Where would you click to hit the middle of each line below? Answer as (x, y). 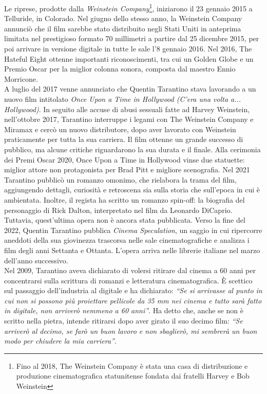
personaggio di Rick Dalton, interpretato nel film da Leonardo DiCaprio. (118, 210)
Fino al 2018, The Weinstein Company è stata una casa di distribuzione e (132, 365)
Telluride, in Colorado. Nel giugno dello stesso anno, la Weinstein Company (123, 18)
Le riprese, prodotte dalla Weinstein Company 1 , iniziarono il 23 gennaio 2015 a (128, 7)
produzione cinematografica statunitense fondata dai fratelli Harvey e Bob (133, 376)
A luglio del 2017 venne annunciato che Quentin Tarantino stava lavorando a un (130, 89)
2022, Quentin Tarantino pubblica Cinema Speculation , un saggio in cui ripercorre (133, 230)
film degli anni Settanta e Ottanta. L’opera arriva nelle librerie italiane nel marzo (132, 250)
